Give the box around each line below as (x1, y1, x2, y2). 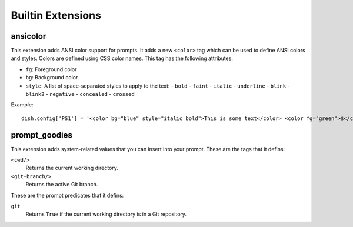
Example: (11, 101, 34, 108)
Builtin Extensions (11, 9, 101, 22)
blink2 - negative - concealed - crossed (25, 91, 135, 98)
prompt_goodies (11, 130, 73, 140)
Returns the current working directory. (25, 165, 119, 172)
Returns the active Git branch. (25, 181, 98, 188)
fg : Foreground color (25, 65, 77, 73)
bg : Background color (25, 74, 78, 81)
